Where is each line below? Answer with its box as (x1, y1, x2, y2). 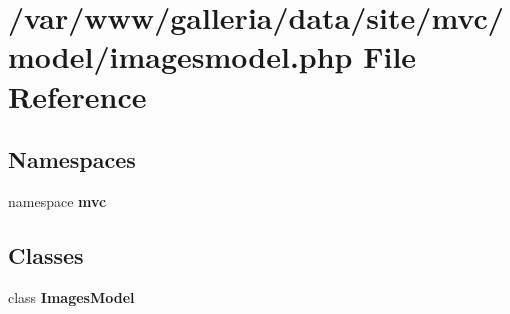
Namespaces (8, 144, 136, 175)
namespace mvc (8, 190, 107, 211)
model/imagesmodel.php (8, 36, 353, 77)
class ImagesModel (8, 286, 135, 307)
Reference (8, 75, 147, 116)
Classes (8, 239, 84, 270)
